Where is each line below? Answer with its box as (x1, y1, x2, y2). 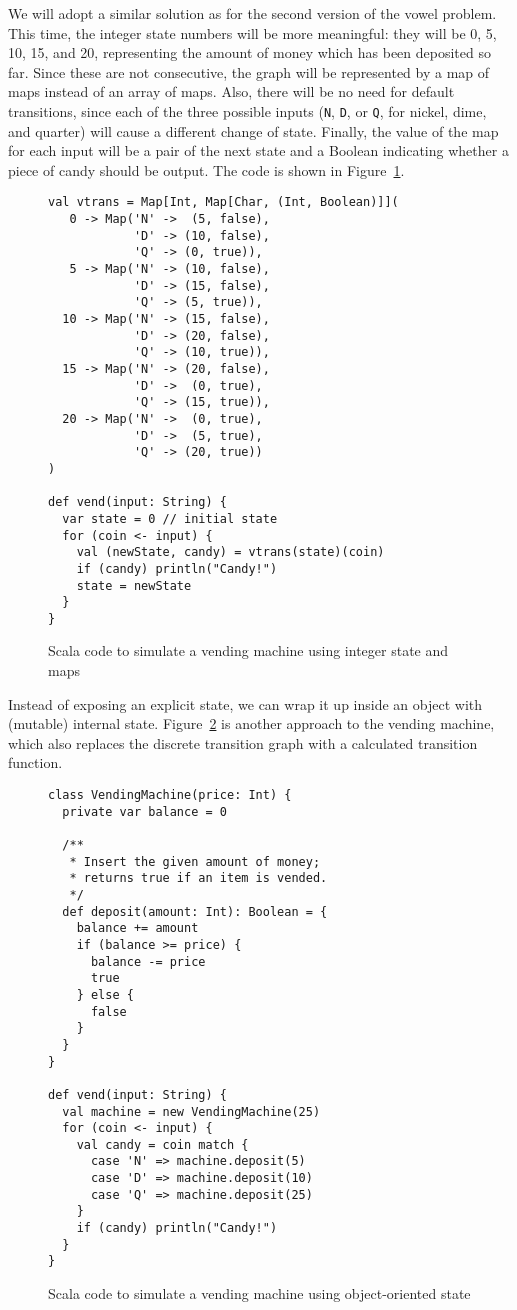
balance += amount (76, 921, 199, 936)
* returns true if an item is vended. (69, 871, 328, 886)
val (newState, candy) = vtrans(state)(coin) (76, 545, 385, 560)
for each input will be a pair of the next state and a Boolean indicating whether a (8, 140, 509, 161)
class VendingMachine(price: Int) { (48, 788, 292, 803)
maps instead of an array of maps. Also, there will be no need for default (8, 81, 455, 102)
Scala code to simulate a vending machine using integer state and (48, 640, 449, 661)
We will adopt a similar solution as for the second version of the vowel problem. (8, 3, 497, 23)
